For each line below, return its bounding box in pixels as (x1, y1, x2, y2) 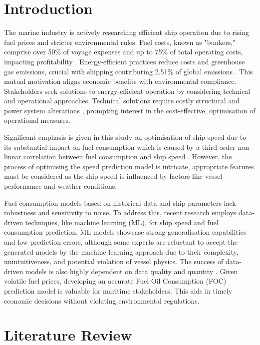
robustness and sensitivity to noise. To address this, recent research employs (4, 207, 237, 218)
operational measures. (4, 115, 70, 125)
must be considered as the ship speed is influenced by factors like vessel (4, 171, 223, 181)
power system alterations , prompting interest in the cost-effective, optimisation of (4, 105, 256, 115)
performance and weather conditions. (4, 181, 117, 191)
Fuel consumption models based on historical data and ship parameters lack (4, 197, 236, 208)
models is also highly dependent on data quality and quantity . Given (25, 266, 238, 276)
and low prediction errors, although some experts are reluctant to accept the (4, 237, 238, 247)
